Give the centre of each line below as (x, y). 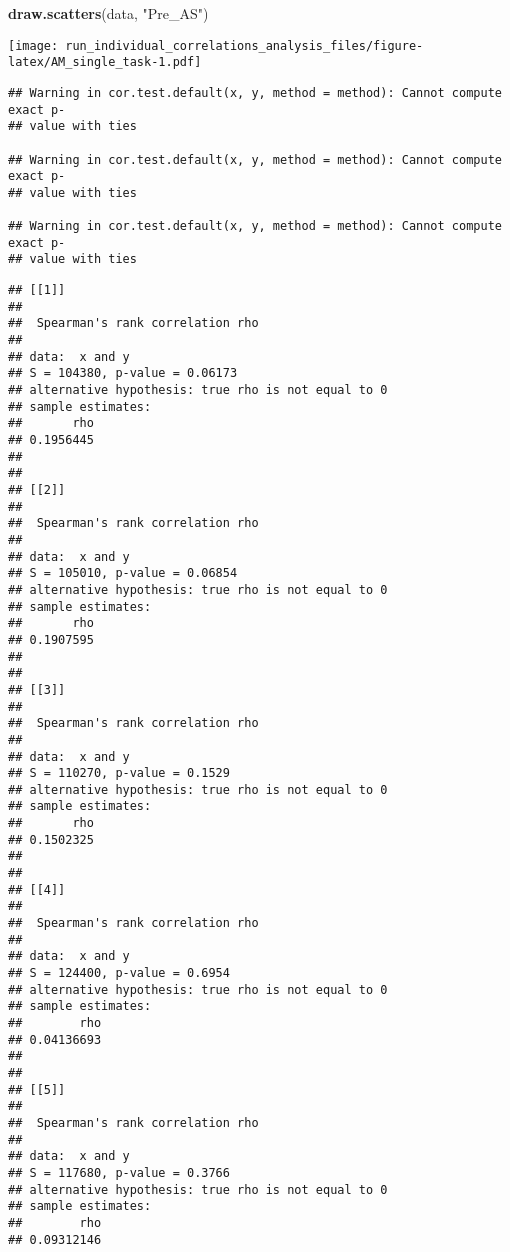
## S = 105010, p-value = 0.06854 (123, 573)
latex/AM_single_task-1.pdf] (105, 62)
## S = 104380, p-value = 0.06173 (123, 373)
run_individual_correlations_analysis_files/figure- (244, 45)
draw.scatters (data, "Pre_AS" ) (108, 13)
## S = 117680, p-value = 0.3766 (119, 1172)
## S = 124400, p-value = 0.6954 (119, 973)
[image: (33, 45)
